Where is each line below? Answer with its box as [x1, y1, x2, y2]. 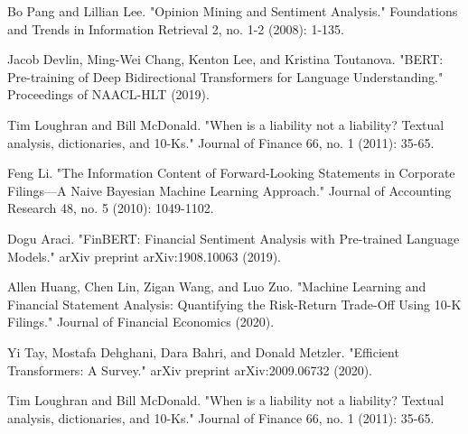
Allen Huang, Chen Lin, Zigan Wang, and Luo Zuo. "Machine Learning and [7, 277, 426, 296]
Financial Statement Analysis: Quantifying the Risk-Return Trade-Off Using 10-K [7, 294, 462, 313]
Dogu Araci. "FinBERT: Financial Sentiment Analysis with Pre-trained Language [7, 228, 460, 247]
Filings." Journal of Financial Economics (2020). [7, 312, 275, 331]
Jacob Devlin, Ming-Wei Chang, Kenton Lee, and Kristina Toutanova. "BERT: [7, 50, 444, 69]
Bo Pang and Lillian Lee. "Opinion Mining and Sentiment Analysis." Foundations [7, 2, 458, 20]
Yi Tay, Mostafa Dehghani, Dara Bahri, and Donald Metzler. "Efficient [7, 342, 399, 361]
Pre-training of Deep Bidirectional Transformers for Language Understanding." [7, 67, 444, 86]
